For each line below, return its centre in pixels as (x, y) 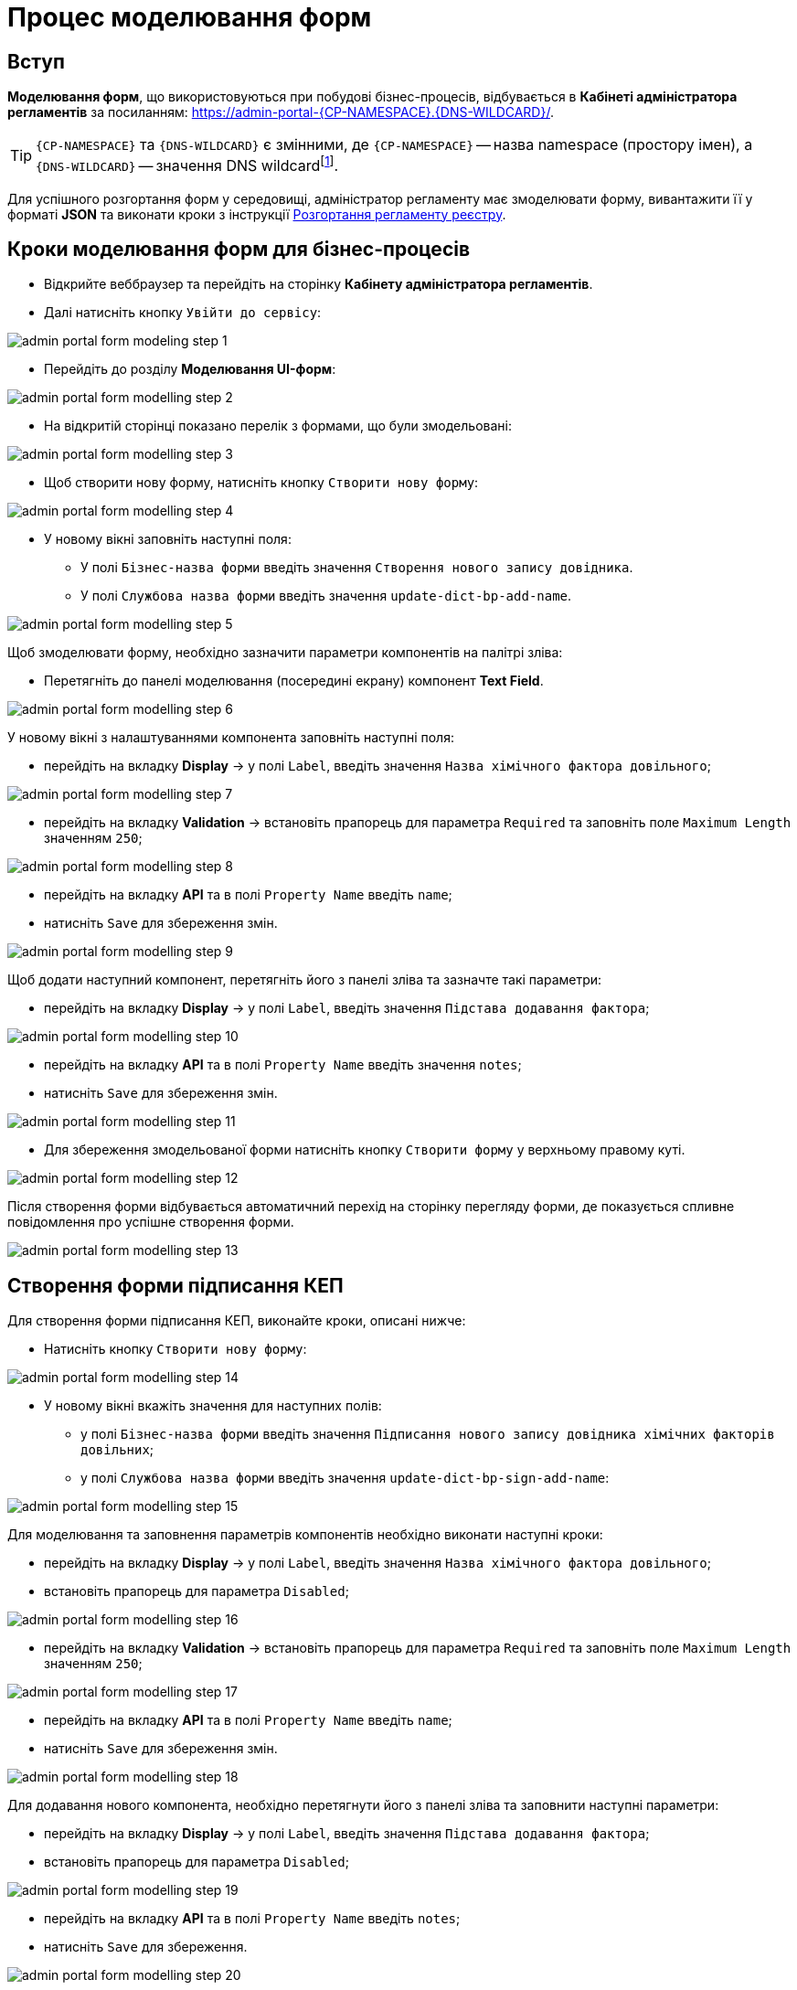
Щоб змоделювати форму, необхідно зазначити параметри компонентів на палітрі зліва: (285, 653)
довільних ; (117, 1450)
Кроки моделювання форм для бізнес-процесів (239, 249)
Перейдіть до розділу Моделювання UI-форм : (190, 369)
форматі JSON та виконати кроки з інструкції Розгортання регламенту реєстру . (257, 214)
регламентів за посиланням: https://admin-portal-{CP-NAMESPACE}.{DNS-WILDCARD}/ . (281, 112)
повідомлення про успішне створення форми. (151, 1222)
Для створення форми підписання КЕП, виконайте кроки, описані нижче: (237, 1321)
